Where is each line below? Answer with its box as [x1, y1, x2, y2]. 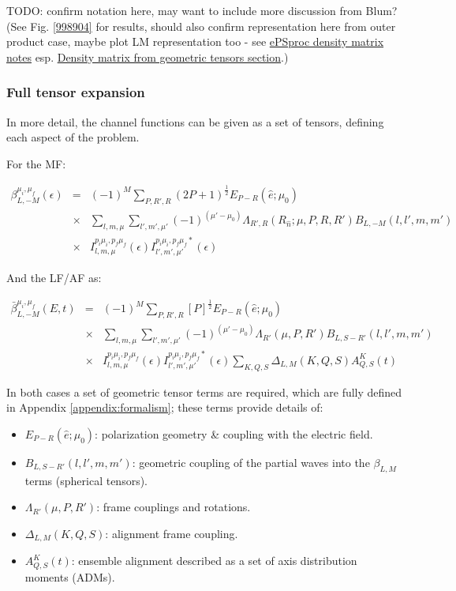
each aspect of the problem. [6, 129, 140, 145]
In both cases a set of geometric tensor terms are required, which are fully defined [6, 383, 402, 400]
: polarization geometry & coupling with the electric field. [95, 425, 373, 442]
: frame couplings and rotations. [96, 499, 251, 515]
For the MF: [6, 155, 66, 171]
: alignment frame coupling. [105, 525, 238, 541]
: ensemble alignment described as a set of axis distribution [71, 552, 357, 569]
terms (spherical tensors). [24, 472, 148, 488]
